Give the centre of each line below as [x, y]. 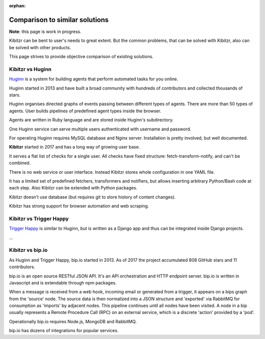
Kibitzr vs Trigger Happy [39, 218]
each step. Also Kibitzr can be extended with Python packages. [73, 188]
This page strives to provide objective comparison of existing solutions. [81, 57]
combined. [20, 163]
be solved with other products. [40, 47]
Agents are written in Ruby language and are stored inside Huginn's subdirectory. [91, 120]
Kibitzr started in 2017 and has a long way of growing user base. [74, 147]
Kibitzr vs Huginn [30, 69]
